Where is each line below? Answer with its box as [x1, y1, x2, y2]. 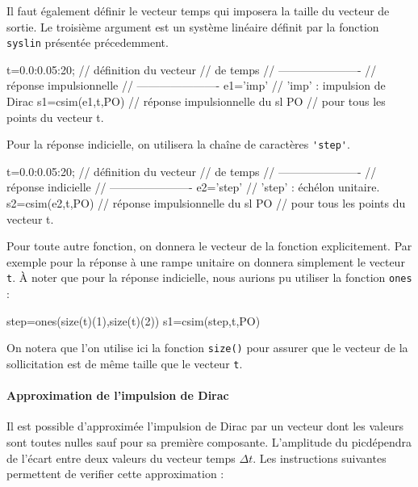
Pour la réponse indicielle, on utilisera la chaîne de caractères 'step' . [6, 136, 350, 153]
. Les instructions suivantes [253, 449, 387, 466]
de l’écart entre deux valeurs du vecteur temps [6, 449, 236, 466]
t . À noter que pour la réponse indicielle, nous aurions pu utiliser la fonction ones [6, 269, 412, 286]
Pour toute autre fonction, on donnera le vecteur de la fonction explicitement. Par [6, 237, 412, 254]
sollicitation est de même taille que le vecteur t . [6, 355, 243, 372]
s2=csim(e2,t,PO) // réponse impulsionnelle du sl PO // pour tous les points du [6, 195, 406, 212]
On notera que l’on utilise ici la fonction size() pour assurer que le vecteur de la [6, 339, 408, 356]
